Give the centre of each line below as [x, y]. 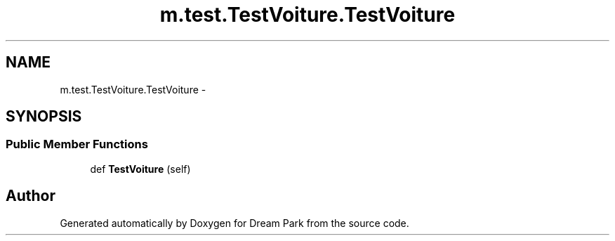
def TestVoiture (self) [140, 169]
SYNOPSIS [44, 117]
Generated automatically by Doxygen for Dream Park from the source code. [234, 223]
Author [31, 196]
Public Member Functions [77, 144]
